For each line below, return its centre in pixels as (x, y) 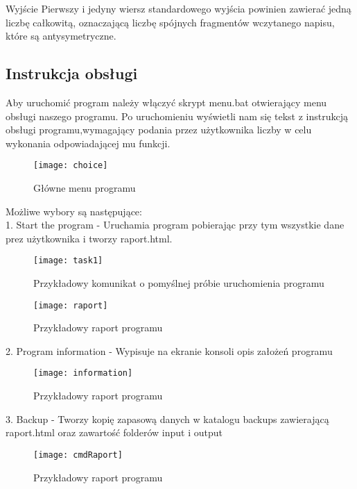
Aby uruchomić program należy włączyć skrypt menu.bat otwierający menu (166, 102)
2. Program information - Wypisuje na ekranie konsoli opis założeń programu (169, 350)
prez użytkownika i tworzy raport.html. (89, 238)
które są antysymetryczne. (61, 36)
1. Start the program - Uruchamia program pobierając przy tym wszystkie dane (175, 225)
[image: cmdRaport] (78, 455)
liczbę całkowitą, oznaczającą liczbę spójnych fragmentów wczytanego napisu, (170, 22)
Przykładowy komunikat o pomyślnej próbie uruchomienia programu (179, 283)
